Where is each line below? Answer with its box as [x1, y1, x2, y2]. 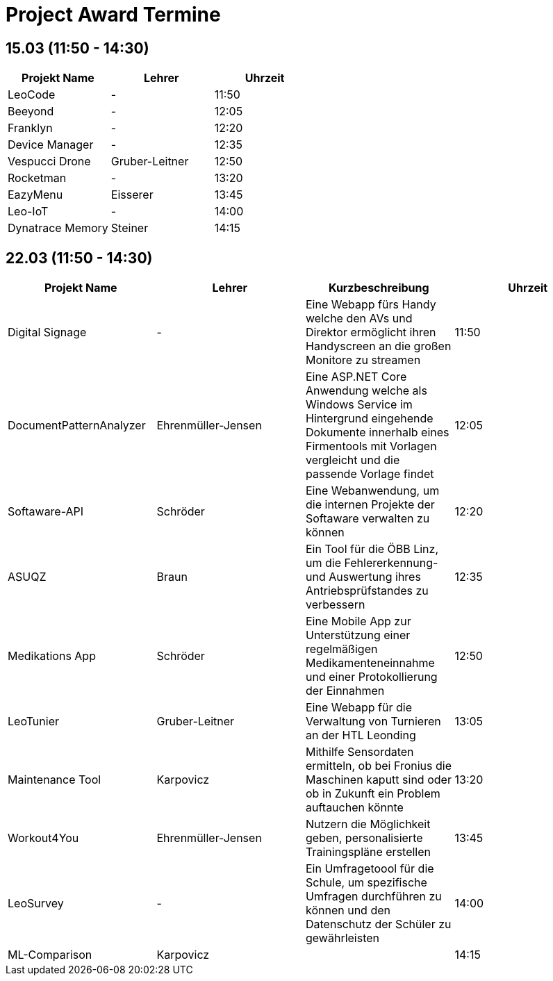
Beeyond [8, 104, 54, 119]
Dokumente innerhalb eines [306, 425, 449, 440]
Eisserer [110, 188, 154, 202]
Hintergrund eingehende [306, 411, 434, 426]
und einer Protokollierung [306, 670, 438, 684]
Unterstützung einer [306, 628, 411, 643]
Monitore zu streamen [306, 353, 421, 368]
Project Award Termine [6, 3, 221, 26]
